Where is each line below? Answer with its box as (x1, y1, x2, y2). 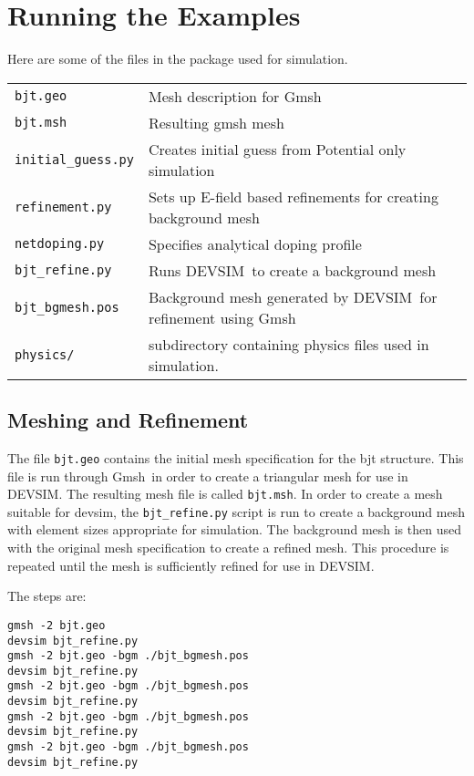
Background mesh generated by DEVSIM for (148, 285, 438, 307)
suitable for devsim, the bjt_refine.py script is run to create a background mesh (7, 502, 465, 521)
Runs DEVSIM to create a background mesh (148, 259, 437, 281)
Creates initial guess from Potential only (148, 138, 407, 160)
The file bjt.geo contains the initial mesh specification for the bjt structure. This (7, 448, 464, 467)
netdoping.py (15, 236, 105, 252)
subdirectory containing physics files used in (148, 333, 429, 355)
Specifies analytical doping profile (148, 233, 362, 254)
